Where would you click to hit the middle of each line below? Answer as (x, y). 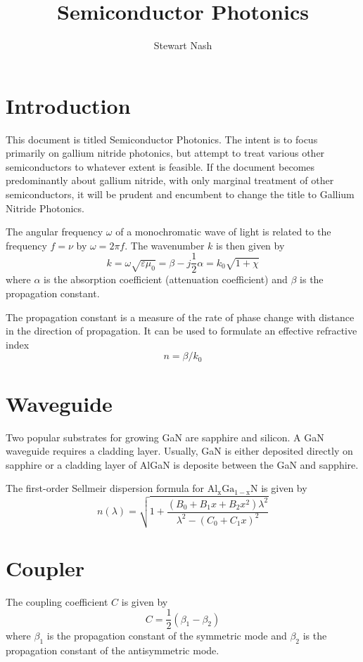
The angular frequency (55, 232)
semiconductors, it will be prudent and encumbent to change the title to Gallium (180, 194)
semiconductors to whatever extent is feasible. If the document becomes (160, 166)
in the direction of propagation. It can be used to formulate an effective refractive (181, 331)
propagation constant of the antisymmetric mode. (113, 650)
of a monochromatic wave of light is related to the (223, 232)
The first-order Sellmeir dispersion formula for (105, 488)
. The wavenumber (165, 245)
